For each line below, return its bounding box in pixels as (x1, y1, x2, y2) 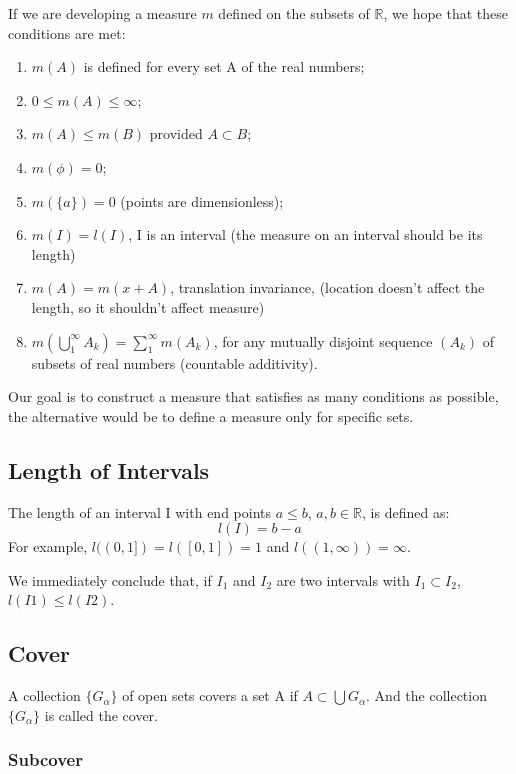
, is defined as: (362, 501, 450, 522)
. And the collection (366, 685, 487, 706)
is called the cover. (44, 704, 158, 725)
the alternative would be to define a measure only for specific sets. (8, 405, 414, 426)
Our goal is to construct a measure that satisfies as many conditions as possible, (8, 386, 499, 407)
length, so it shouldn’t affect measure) (31, 296, 265, 317)
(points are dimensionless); (120, 190, 284, 211)
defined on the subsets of (218, 3, 370, 23)
